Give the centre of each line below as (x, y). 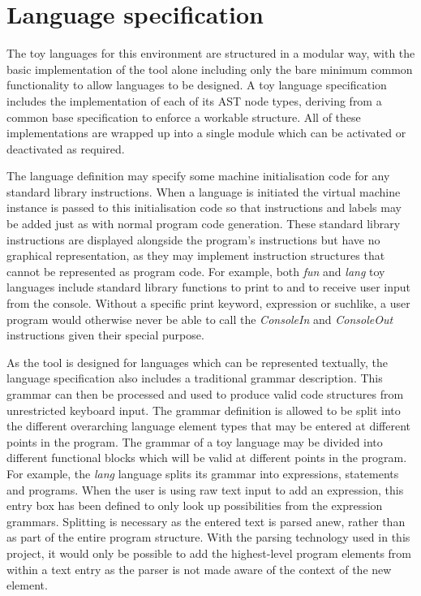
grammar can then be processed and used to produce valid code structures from (205, 394)
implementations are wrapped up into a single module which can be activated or (206, 133)
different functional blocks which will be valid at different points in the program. (207, 458)
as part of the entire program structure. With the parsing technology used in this (208, 537)
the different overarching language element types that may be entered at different (209, 426)
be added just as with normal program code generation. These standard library (204, 224)
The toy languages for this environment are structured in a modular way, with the (211, 53)
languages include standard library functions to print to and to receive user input (208, 287)
